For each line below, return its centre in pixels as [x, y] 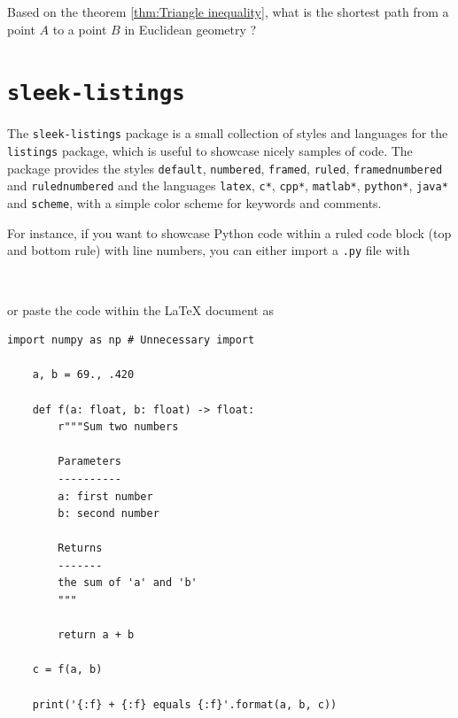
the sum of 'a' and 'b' [128, 583]
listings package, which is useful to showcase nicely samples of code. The [210, 151]
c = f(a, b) [67, 670]
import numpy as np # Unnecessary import [131, 340]
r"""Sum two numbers [118, 427]
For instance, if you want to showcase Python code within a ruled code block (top [229, 232]
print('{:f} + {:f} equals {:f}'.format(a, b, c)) [185, 704]
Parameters [89, 462]
